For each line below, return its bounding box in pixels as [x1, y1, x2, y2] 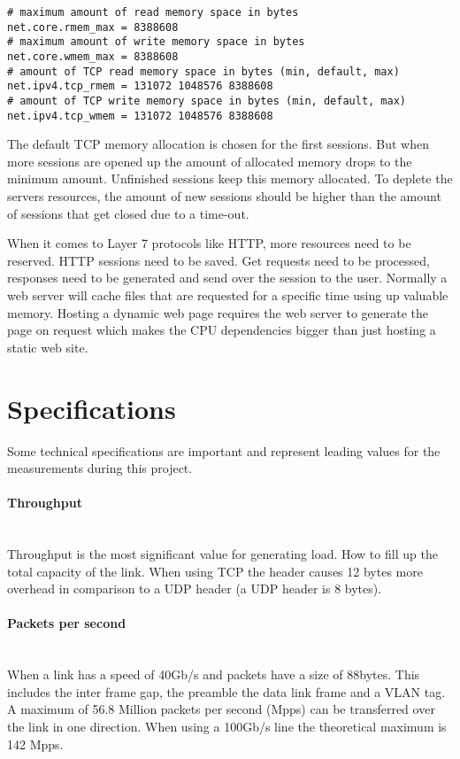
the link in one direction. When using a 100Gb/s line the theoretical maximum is [7, 717, 447, 736]
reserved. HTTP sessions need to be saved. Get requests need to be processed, [7, 251, 430, 269]
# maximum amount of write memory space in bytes [7, 35, 305, 49]
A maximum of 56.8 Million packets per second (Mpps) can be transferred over [7, 700, 435, 718]
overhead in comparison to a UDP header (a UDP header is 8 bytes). [7, 579, 382, 598]
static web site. [7, 337, 88, 356]
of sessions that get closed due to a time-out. [7, 204, 249, 222]
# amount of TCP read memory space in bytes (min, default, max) [7, 65, 400, 78]
